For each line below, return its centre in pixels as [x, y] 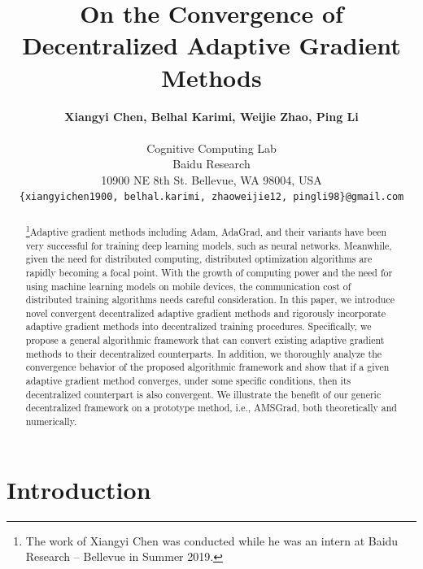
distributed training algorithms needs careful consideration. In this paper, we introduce [210, 300]
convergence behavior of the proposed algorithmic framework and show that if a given [207, 367]
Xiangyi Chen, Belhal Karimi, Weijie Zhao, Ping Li [211, 116]
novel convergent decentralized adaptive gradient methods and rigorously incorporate [206, 313]
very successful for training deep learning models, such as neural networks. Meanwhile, [209, 245]
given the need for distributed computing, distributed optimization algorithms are [199, 259]
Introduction [79, 489]
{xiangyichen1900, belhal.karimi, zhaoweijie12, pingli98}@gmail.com [211, 197]
